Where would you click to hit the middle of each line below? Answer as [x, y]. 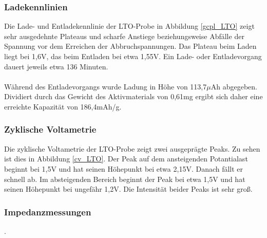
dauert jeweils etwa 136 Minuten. [56, 66]
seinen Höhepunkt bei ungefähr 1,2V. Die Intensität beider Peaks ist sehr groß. [128, 189]
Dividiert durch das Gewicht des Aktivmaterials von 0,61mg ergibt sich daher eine [133, 96]
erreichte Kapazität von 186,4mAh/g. [63, 106]
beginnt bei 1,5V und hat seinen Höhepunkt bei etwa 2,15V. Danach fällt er [124, 168]
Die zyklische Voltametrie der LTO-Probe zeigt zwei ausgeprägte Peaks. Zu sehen [132, 148]
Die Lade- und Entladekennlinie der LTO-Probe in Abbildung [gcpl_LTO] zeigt [129, 26]
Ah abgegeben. [234, 86]
